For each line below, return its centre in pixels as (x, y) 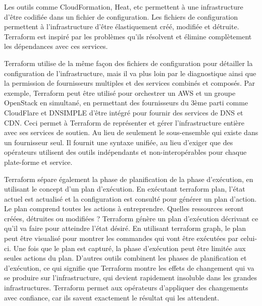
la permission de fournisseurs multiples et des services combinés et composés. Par (130, 83)
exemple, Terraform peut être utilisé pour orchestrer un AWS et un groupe (120, 93)
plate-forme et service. (38, 162)
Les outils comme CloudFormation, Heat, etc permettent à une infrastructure (124, 7)
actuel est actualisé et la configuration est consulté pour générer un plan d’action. (130, 198)
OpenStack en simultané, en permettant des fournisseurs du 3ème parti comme (126, 103)
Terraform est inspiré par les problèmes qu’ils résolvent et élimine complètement (128, 36)
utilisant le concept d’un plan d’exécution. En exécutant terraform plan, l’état (125, 189)
